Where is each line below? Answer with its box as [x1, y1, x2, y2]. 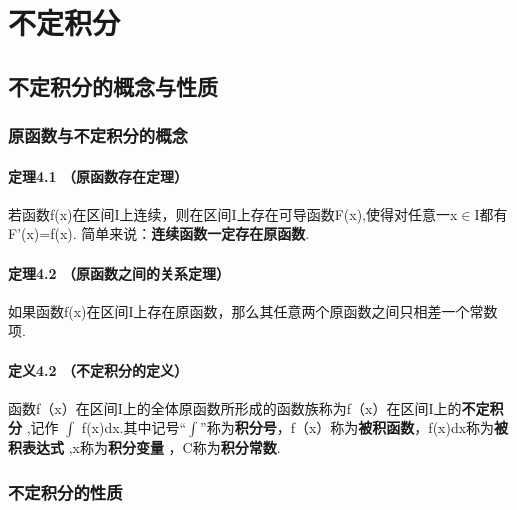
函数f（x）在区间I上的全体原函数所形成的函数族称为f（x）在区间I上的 [8, 397, 462, 418]
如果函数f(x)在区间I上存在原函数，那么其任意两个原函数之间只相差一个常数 [8, 300, 498, 321]
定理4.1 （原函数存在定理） [8, 165, 188, 186]
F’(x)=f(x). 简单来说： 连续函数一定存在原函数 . [8, 223, 310, 244]
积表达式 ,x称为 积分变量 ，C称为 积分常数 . [8, 437, 281, 458]
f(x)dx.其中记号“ [81, 417, 187, 438]
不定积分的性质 [8, 479, 123, 504]
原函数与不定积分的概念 [8, 123, 188, 148]
